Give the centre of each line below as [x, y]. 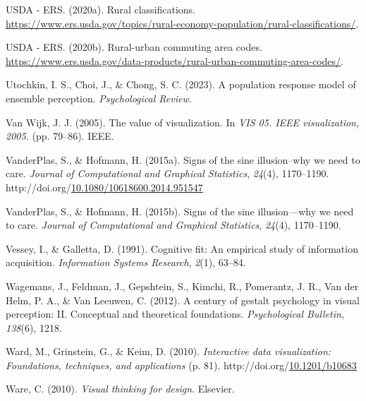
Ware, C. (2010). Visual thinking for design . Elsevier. [120, 389]
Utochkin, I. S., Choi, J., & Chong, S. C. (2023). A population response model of [181, 84]
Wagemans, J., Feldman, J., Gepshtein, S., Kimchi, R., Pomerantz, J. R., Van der [182, 286]
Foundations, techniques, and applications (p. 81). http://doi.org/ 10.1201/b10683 [181, 365]
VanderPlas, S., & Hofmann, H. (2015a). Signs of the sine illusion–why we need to [183, 159]
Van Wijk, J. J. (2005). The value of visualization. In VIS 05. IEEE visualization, [183, 122]
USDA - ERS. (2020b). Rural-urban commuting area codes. [134, 47]
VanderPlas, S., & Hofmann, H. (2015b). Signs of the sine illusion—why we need [180, 211]
